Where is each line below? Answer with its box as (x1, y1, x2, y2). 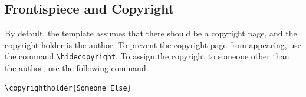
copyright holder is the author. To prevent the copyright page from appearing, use (5, 38, 301, 51)
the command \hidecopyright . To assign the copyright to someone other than (5, 50, 289, 62)
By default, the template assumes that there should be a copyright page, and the (5, 27, 297, 39)
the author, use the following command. (5, 62, 149, 74)
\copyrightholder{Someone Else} (5, 83, 131, 92)
